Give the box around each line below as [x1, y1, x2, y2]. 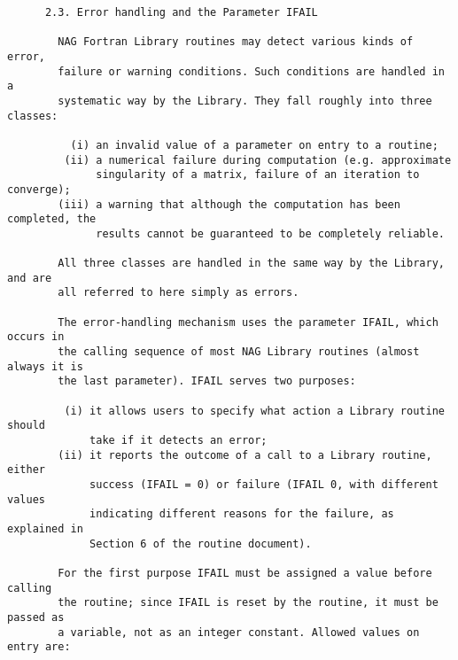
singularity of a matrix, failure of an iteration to [96, 168, 420, 182]
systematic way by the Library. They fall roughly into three [58, 94, 432, 107]
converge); [7, 182, 71, 196]
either [7, 463, 45, 477]
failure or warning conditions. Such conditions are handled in [58, 65, 445, 78]
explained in [7, 522, 83, 535]
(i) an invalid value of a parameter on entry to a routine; [70, 138, 439, 151]
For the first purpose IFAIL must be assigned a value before [58, 566, 432, 579]
